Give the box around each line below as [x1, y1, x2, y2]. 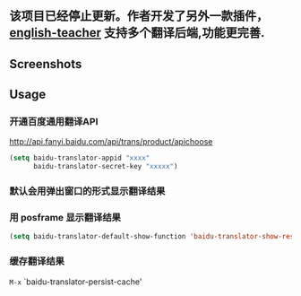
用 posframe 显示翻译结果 [9, 212, 121, 224]
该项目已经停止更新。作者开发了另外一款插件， [9, 8, 269, 24]
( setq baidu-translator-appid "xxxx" [9, 153, 150, 163]
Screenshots [9, 57, 82, 72]
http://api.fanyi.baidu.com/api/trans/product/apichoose [9, 136, 213, 147]
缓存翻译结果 [9, 255, 65, 267]
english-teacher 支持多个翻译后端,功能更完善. [9, 25, 265, 40]
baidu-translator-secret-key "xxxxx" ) [32, 162, 178, 171]
